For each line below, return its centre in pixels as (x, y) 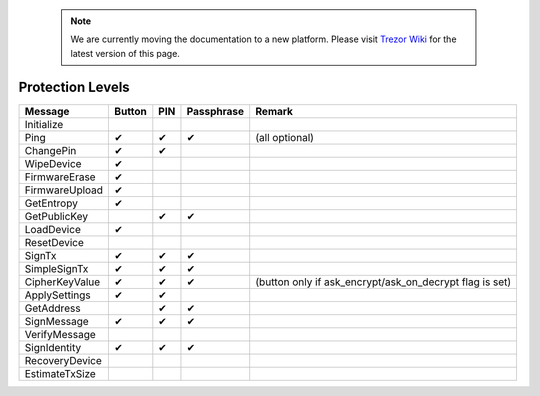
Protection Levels (74, 86)
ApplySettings (57, 295)
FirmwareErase (60, 177)
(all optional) (285, 137)
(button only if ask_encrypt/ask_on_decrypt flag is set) (383, 282)
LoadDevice (53, 229)
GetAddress (52, 308)
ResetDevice (54, 242)
